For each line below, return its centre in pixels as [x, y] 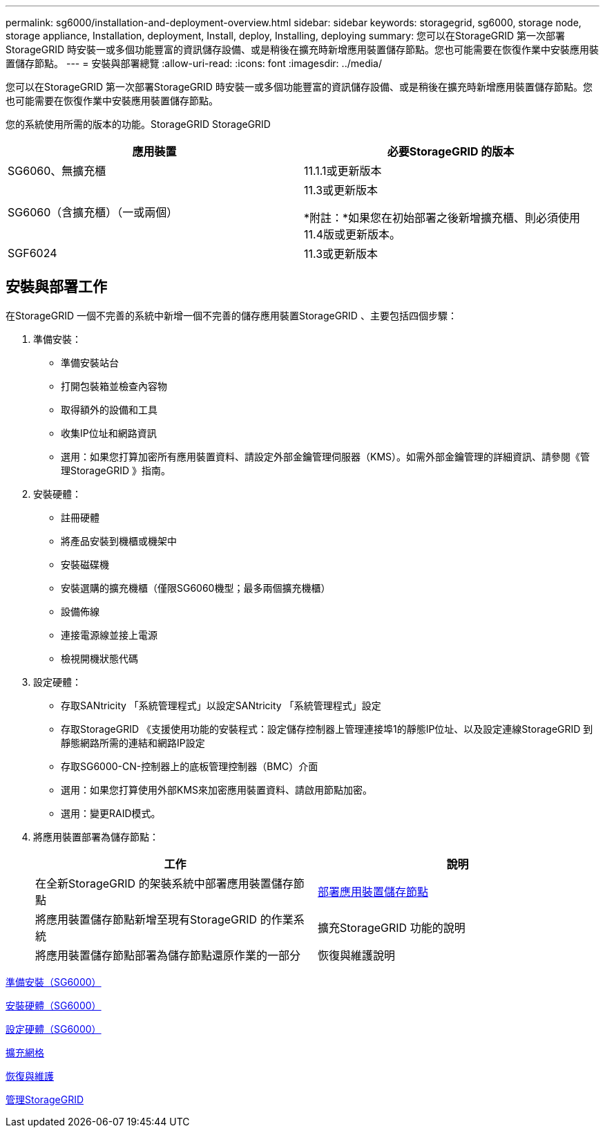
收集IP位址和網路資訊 [109, 433]
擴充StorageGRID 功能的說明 [392, 927]
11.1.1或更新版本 [343, 171]
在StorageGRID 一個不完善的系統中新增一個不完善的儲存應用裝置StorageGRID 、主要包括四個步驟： [231, 315]
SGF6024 [32, 253]
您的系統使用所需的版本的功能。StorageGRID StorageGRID [138, 124]
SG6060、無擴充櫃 [57, 171]
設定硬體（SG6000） [54, 1029]
